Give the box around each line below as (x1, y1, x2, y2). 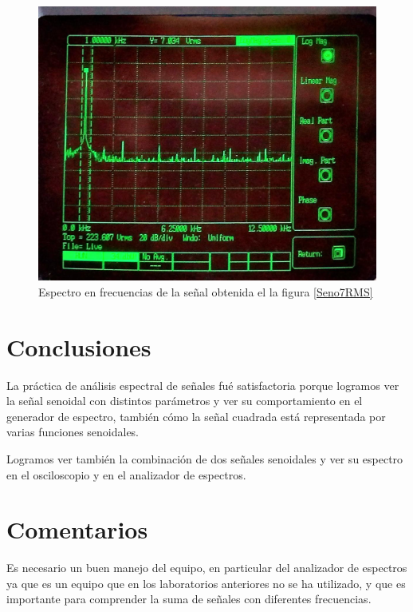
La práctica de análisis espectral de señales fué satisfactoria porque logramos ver (6, 376, 399, 393)
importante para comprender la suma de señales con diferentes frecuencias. (6, 590, 372, 607)
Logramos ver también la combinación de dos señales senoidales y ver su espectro (6, 450, 403, 467)
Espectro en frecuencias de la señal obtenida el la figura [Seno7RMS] (38, 283, 373, 300)
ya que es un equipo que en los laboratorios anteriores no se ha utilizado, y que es (6, 574, 406, 591)
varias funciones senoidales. (6, 423, 140, 440)
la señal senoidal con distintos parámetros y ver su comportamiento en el (6, 392, 363, 409)
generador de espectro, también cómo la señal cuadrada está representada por (6, 407, 386, 424)
